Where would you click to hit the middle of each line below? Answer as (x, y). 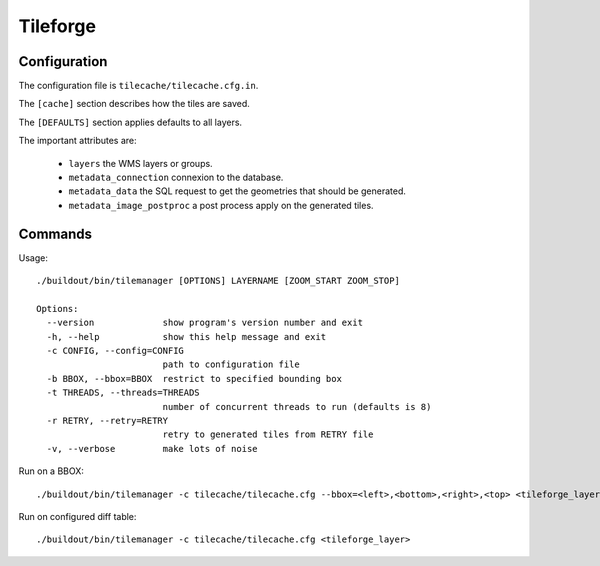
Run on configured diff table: (77, 516)
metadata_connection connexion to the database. (176, 177)
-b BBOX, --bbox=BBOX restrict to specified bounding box (194, 378)
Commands (55, 233)
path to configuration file (231, 364)
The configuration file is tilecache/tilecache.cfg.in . (138, 86)
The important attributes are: (77, 141)
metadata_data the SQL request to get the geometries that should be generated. (237, 191)
